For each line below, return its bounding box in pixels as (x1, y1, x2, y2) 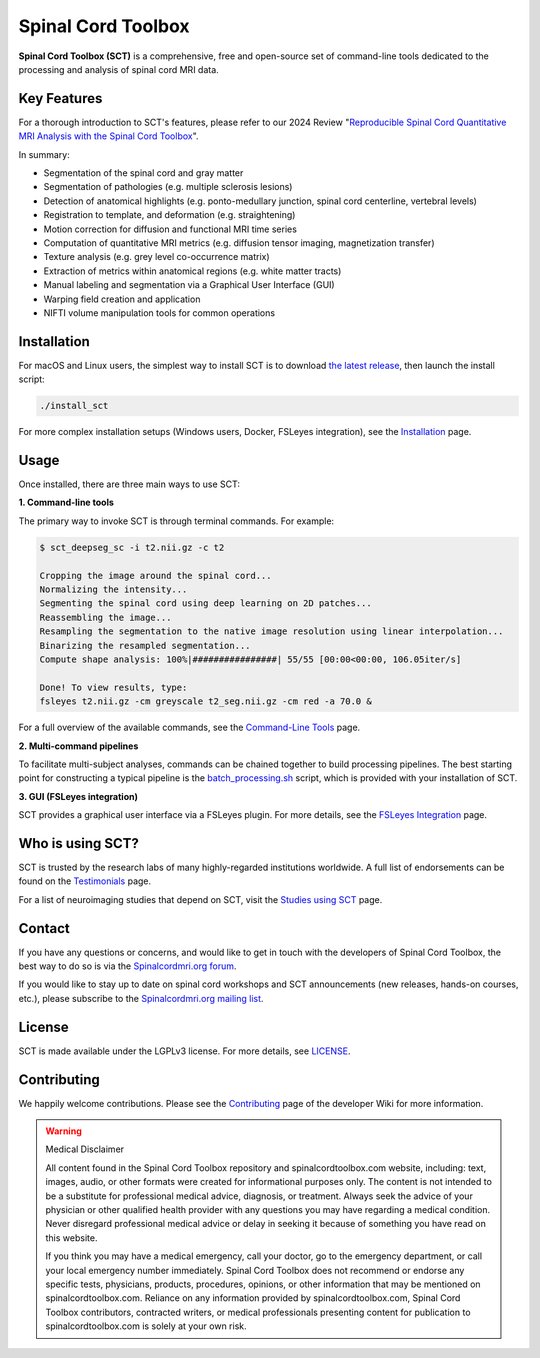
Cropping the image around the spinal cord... (39, 570, 272, 581)
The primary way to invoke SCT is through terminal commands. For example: (18, 515, 335, 527)
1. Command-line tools (18, 496, 115, 509)
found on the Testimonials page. (18, 875, 152, 887)
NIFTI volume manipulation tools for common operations (43, 306, 275, 319)
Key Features (18, 90, 103, 107)
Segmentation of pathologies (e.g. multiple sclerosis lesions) (43, 181, 293, 193)
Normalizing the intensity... (39, 584, 188, 595)
